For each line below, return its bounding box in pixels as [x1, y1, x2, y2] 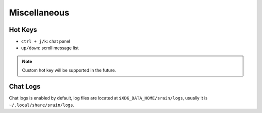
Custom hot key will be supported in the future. [22, 68, 116, 73]
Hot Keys [9, 26, 37, 34]
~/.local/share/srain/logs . [9, 102, 75, 108]
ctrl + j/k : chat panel [21, 39, 70, 44]
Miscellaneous [9, 7, 70, 18]
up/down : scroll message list [21, 45, 79, 51]
